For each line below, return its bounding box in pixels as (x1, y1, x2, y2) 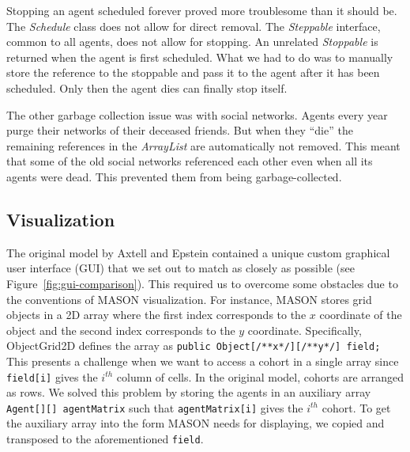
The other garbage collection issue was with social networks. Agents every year (6, 106, 388, 123)
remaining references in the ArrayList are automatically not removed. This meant (6, 137, 401, 154)
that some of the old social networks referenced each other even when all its (6, 153, 373, 169)
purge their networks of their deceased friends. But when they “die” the (6, 122, 353, 139)
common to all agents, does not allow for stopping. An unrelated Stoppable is (6, 33, 378, 50)
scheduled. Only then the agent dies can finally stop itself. (6, 79, 288, 96)
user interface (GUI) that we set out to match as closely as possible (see (6, 260, 355, 276)
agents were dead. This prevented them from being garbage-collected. (6, 168, 342, 184)
